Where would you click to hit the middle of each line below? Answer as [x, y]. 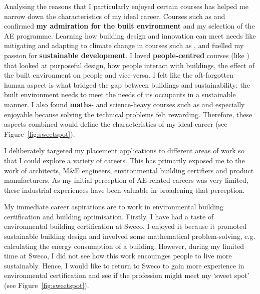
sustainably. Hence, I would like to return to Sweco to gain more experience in [124, 265]
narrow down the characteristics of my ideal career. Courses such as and [115, 16]
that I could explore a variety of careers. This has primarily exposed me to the [124, 160]
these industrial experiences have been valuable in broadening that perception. [124, 190]
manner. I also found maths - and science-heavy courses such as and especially [124, 104]
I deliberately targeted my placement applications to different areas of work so [124, 151]
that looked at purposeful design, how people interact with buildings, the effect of [129, 65]
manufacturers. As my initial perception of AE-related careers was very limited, [126, 180]
